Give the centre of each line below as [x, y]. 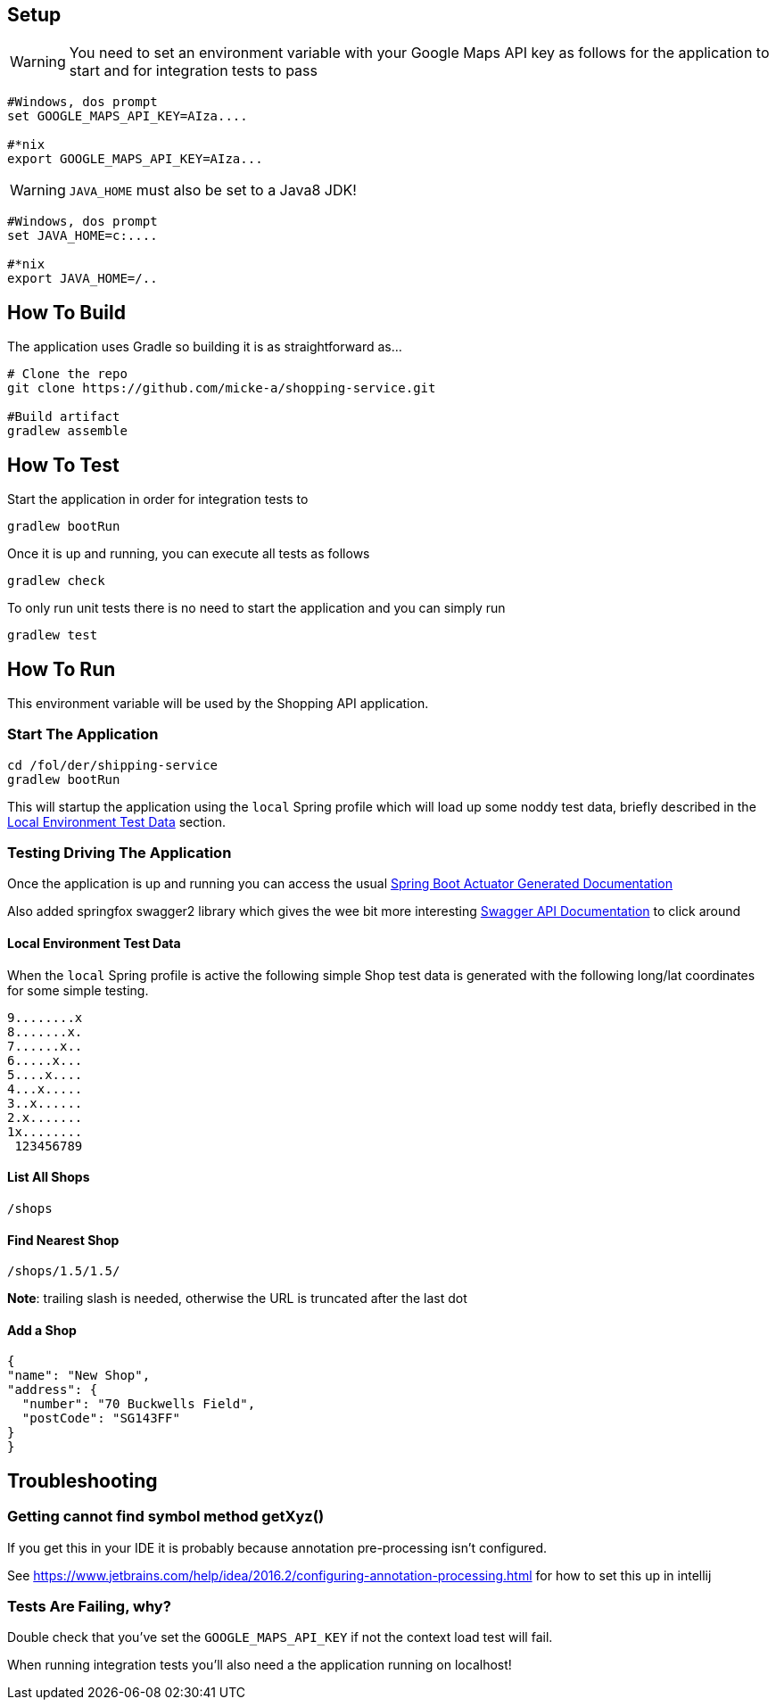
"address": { [53, 1390]
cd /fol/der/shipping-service [113, 765]
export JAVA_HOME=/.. [83, 279]
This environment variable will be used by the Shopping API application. [218, 703]
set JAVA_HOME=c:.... [83, 236]
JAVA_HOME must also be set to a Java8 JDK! [213, 190]
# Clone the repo [67, 374]
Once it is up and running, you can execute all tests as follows [189, 554]
